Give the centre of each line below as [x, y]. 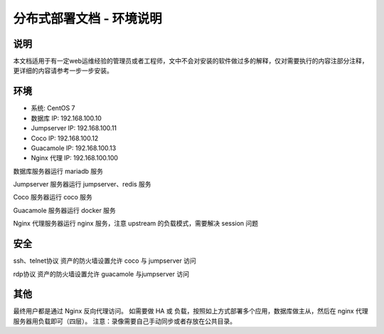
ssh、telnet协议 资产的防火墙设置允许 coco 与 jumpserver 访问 [105, 261]
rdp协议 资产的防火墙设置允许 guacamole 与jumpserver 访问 [101, 273]
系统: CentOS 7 [53, 108]
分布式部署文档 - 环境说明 [88, 19]
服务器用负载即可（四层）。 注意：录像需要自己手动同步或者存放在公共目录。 [124, 321]
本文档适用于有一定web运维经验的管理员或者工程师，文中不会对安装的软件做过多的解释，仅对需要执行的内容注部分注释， [191, 61]
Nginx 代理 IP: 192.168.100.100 [75, 158]
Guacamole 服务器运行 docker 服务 [65, 210]
